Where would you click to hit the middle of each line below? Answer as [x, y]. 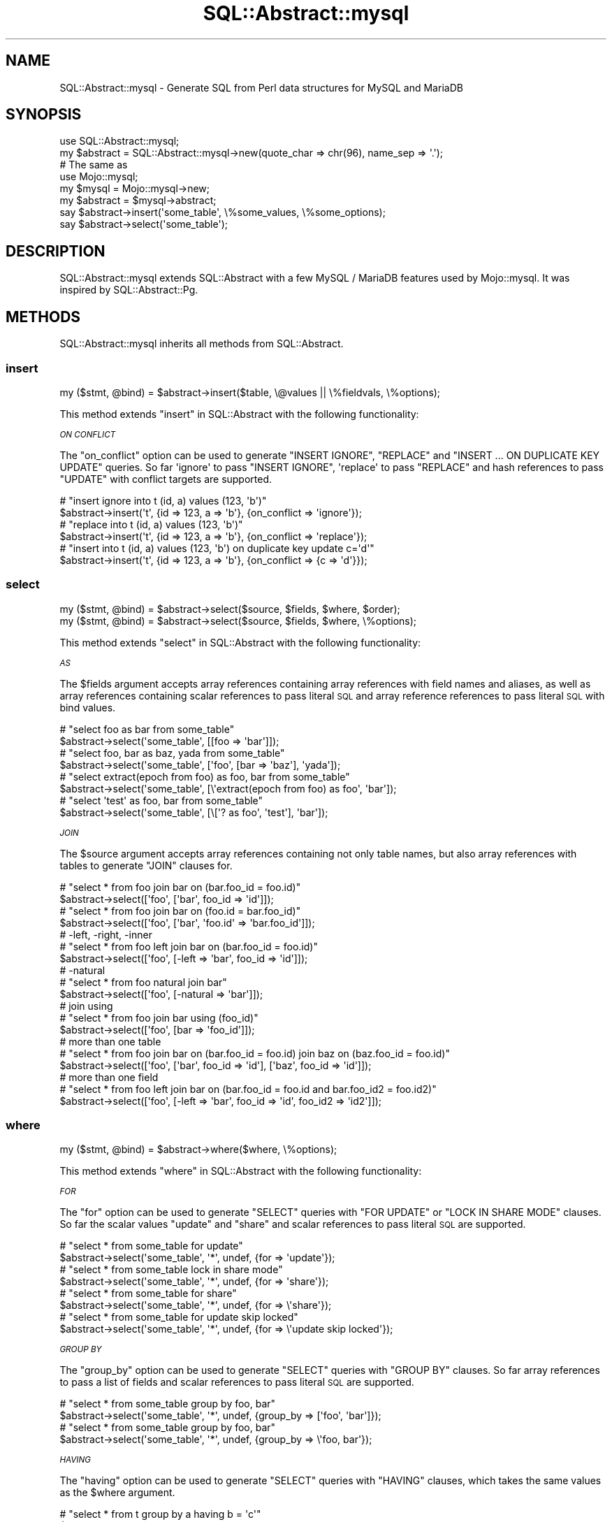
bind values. [88, 707]
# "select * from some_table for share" [148, 1293]
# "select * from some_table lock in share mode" [171, 1270]
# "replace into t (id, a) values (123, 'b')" [151, 524]
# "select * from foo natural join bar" [143, 982]
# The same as [94, 165]
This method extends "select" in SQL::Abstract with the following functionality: [240, 642]
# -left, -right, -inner [106, 934]
